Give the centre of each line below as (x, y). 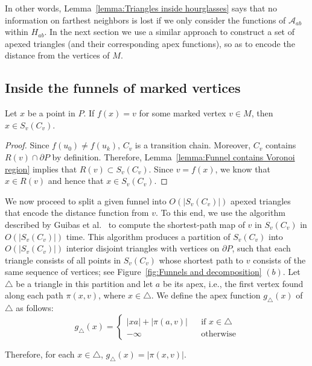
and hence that (76, 181)
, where (112, 295)
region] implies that (41, 169)
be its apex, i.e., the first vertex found (233, 283)
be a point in (51, 113)
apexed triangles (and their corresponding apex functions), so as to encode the (150, 43)
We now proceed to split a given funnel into (86, 200)
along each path (34, 295)
